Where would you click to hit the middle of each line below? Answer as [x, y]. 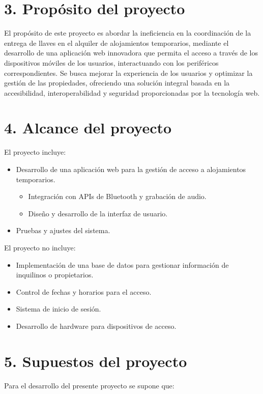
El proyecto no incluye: [40, 247]
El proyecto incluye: [35, 152]
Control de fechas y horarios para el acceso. [84, 291]
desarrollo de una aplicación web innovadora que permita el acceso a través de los [131, 53]
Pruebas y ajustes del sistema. [63, 230]
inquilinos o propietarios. [55, 275]
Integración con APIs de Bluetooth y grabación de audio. [117, 196]
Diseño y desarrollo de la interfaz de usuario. [98, 213]
